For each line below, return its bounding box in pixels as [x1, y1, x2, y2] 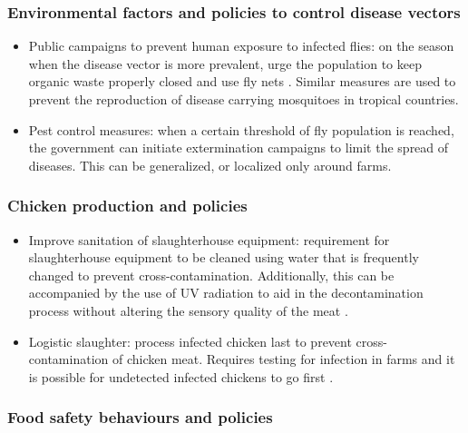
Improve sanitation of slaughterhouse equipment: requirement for [28, 230, 390, 249]
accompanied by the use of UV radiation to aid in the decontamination [28, 283, 424, 302]
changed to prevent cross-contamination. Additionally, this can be [28, 265, 395, 284]
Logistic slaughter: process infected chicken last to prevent [28, 331, 352, 350]
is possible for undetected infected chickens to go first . [28, 367, 334, 386]
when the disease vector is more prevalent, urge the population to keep [28, 54, 422, 73]
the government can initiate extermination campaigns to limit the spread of [28, 138, 449, 157]
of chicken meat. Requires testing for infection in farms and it [112, 349, 455, 369]
